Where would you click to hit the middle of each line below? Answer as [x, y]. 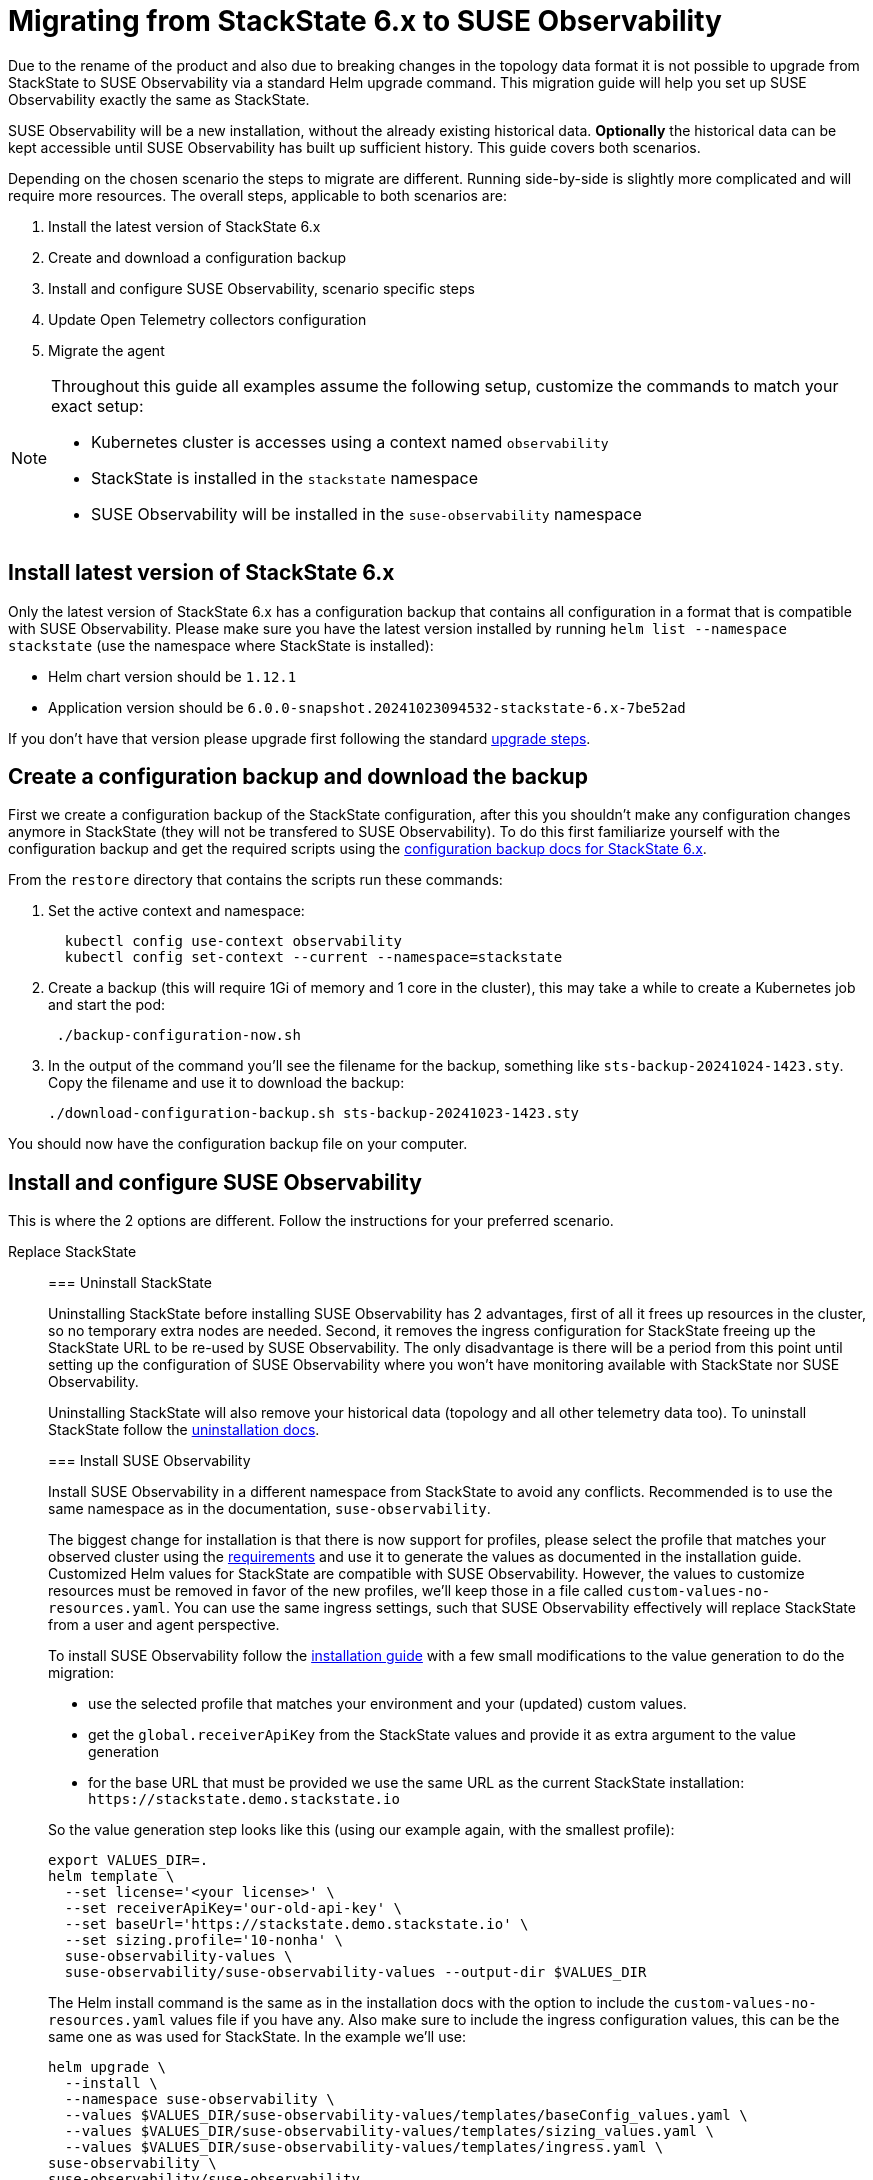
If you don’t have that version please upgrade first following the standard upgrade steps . [299, 738]
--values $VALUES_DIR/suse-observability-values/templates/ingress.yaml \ [364, 2147]
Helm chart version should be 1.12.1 [172, 676]
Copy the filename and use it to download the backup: [226, 1083]
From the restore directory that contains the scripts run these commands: [255, 880]
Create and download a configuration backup [197, 257]
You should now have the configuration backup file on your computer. [238, 1144]
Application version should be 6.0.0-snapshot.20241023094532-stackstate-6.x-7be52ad [367, 707]
